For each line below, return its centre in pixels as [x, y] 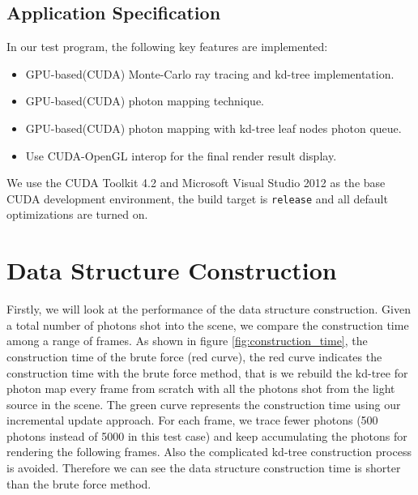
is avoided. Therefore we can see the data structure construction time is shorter [204, 468]
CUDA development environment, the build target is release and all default [197, 198]
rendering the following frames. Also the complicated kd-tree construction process [209, 452]
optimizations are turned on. [77, 214]
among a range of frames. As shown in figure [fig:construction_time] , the [187, 341]
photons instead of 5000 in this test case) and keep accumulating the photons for [207, 435]
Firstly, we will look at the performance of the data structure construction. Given [209, 309]
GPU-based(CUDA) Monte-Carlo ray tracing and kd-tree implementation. [210, 73]
